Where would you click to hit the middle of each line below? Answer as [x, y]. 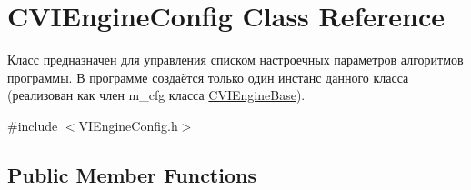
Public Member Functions [132, 174]
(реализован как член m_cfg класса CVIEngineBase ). [156, 95]
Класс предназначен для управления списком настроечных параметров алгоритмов [235, 60]
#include [33, 125]
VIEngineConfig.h [128, 125]
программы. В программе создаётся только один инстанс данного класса [208, 77]
